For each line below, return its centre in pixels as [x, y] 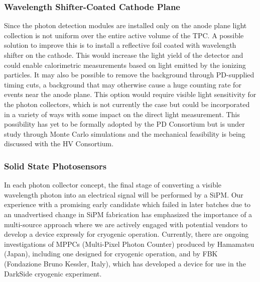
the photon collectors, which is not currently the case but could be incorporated [127, 104]
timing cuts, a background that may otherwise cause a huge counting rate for [123, 84]
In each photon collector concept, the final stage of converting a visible [113, 185]
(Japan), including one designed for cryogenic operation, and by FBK [111, 254]
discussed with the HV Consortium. [59, 144]
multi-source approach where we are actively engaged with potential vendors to [126, 224]
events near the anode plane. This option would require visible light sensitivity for [130, 94]
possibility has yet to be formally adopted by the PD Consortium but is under [124, 124]
